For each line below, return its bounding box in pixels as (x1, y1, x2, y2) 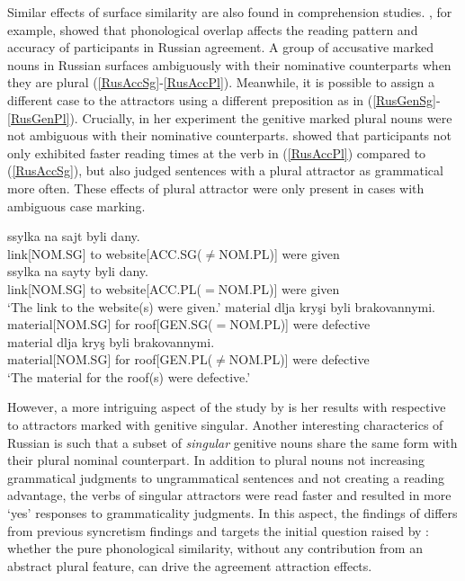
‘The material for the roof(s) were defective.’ (7, 367, 251, 386)
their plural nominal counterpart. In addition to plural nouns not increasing (7, 451, 425, 469)
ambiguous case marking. (7, 196, 146, 215)
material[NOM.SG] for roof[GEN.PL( (7, 350, 213, 369)
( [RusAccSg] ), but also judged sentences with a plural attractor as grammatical (7, 161, 443, 180)
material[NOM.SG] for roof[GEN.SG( (7, 315, 213, 334)
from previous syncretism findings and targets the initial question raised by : (7, 521, 429, 540)
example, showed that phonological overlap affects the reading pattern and (7, 20, 418, 39)
